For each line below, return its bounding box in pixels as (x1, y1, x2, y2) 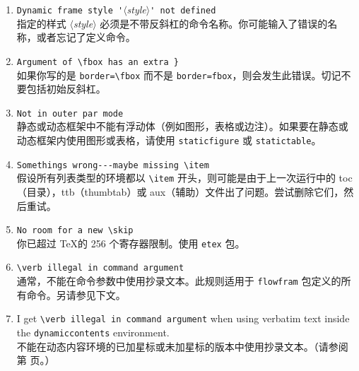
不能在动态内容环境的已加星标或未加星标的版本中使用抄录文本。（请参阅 (16, 338, 348, 353)
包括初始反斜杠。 (26, 81, 106, 96)
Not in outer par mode (16, 108, 124, 119)
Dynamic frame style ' (16, 6, 124, 16)
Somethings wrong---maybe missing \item (16, 160, 209, 170)
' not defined (150, 6, 216, 16)
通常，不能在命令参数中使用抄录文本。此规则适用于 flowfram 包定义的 (16, 273, 341, 288)
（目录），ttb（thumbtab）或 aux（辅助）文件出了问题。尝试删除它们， (16, 184, 344, 199)
